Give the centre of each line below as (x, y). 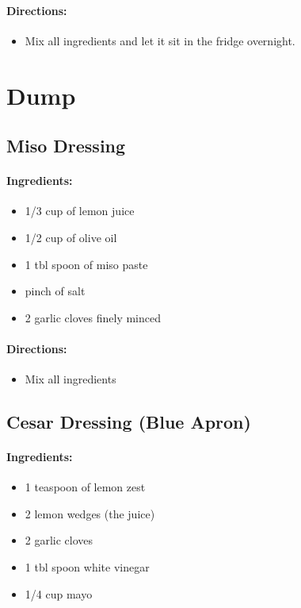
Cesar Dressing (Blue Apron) (129, 422)
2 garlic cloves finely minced (93, 317)
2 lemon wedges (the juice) (90, 513)
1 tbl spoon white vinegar (87, 567)
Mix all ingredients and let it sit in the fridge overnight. (160, 40)
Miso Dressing (66, 146)
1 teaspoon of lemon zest (85, 487)
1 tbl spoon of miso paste (86, 264)
